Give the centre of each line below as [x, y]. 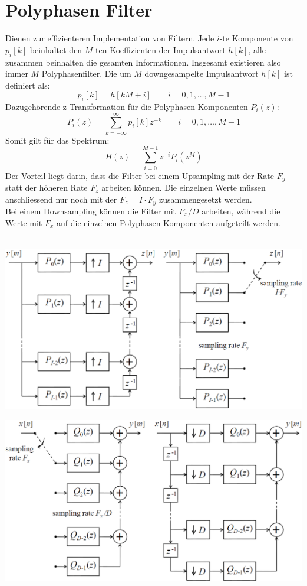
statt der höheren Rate [47, 187]
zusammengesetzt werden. [206, 199]
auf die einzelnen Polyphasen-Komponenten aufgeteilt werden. [168, 222]
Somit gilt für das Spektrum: [57, 140]
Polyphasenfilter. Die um [86, 74]
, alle [257, 49]
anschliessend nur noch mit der [61, 199]
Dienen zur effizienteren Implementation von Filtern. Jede [110, 38]
